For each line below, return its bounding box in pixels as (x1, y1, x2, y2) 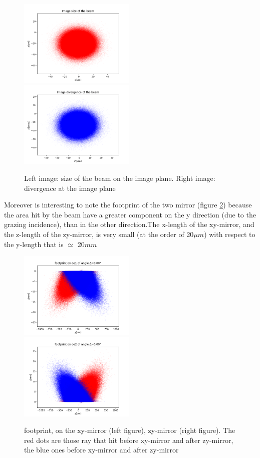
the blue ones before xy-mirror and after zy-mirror (24, 444, 179, 455)
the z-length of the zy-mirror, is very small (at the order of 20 (4, 228, 194, 239)
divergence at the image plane (24, 182, 116, 193)
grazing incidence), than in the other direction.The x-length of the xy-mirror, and (4, 219, 254, 230)
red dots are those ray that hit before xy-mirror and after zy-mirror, (24, 434, 233, 445)
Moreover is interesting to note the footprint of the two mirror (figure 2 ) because (4, 199, 252, 210)
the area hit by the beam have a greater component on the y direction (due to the (4, 209, 256, 219)
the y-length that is (4, 239, 64, 249)
